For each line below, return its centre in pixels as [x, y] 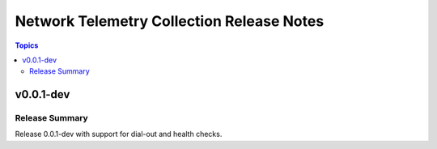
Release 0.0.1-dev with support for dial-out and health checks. [119, 134]
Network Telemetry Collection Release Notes [170, 21]
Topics [27, 45]
